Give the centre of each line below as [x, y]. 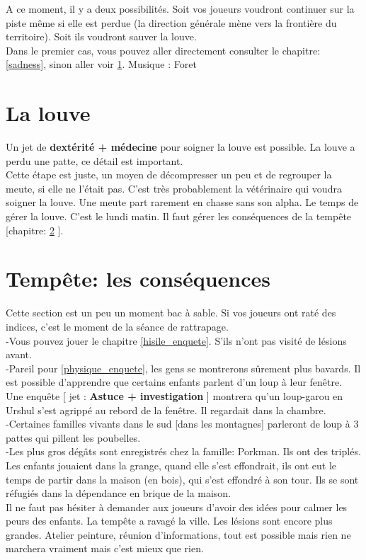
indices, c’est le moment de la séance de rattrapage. [117, 326]
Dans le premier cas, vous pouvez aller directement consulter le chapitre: [163, 50]
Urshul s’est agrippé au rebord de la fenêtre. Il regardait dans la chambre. [166, 410]
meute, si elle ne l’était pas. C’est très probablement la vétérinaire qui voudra [174, 188]
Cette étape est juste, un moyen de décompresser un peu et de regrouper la [169, 175]
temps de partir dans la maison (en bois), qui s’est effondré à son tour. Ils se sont [182, 479]
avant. [19, 354]
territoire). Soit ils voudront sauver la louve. [101, 36]
